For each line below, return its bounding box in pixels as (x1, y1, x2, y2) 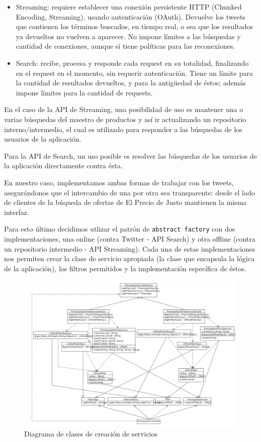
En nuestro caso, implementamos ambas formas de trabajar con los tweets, (4, 177, 234, 187)
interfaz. (4, 206, 29, 217)
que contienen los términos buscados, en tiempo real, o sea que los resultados (16, 21, 253, 32)
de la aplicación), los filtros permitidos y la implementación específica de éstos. (4, 263, 246, 273)
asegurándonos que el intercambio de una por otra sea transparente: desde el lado (4, 187, 255, 197)
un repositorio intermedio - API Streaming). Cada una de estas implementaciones (4, 243, 255, 254)
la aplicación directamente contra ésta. (4, 160, 123, 171)
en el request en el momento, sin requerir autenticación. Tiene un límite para (16, 67, 253, 78)
